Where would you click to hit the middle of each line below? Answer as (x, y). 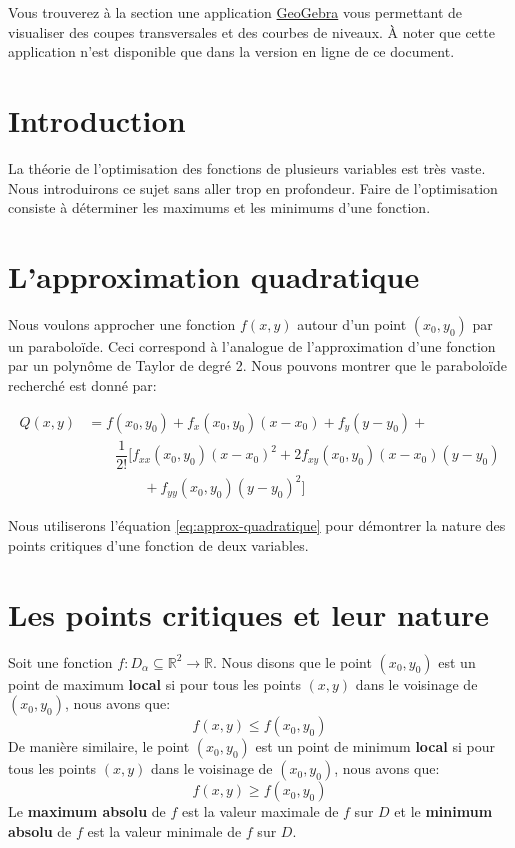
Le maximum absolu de (87, 811)
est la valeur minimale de (164, 830)
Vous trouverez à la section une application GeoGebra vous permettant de (235, 12)
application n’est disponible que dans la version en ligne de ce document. (231, 51)
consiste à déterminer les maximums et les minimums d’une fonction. (219, 207)
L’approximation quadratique (214, 275)
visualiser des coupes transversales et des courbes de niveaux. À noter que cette (251, 31)
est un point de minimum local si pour (375, 746)
